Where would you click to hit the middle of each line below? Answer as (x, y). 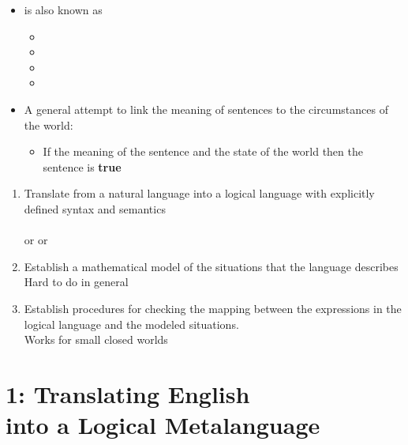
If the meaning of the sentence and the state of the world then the (203, 151)
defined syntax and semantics (95, 208)
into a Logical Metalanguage (163, 425)
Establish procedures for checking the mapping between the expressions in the (213, 308)
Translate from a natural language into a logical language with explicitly (199, 193)
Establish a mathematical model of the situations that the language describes (211, 266)
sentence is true (82, 166)
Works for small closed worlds (96, 339)
